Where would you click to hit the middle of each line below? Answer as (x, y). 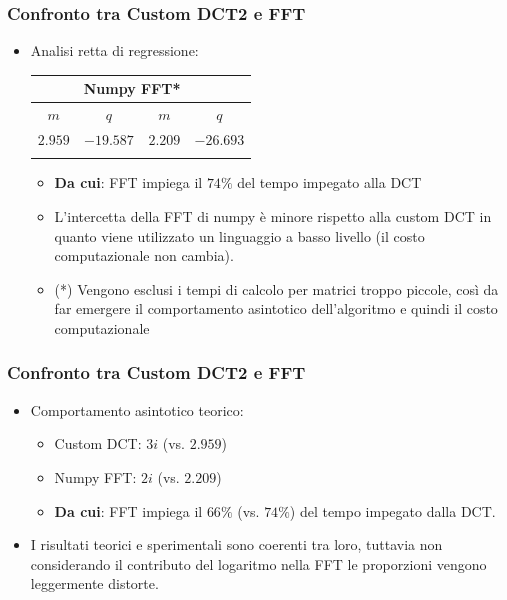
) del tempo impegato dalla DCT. (392, 510)
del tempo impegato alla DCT (329, 182)
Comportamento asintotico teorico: (137, 409)
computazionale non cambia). (144, 255)
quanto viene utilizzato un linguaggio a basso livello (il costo (239, 235)
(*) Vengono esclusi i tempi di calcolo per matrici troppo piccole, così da (276, 288)
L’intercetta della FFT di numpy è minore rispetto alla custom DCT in (273, 215)
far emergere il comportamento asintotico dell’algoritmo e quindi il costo (276, 308)
